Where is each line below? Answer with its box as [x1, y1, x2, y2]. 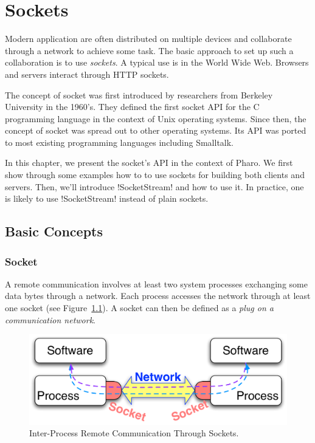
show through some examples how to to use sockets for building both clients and [5, 168, 305, 181]
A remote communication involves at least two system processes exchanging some [5, 277, 308, 290]
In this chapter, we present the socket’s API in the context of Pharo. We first [5, 156, 293, 169]
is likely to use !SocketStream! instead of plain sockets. [5, 192, 209, 205]
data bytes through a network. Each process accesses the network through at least [5, 289, 311, 302]
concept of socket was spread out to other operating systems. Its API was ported [5, 124, 306, 137]
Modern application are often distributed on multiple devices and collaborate [5, 32, 292, 45]
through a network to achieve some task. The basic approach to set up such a [5, 44, 294, 57]
